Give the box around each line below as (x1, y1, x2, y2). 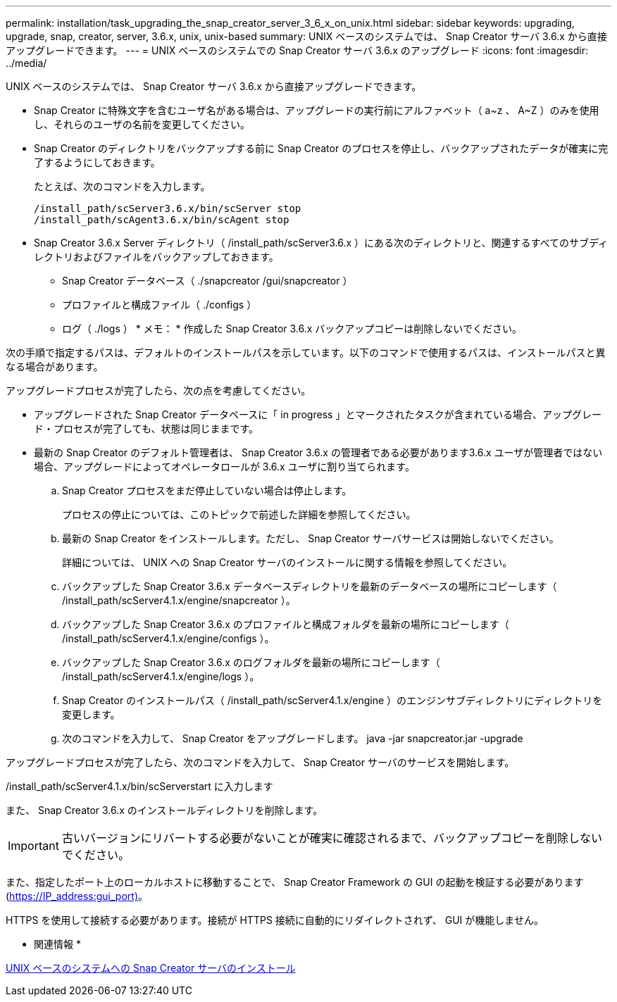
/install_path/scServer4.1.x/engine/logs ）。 (62, 670, 260, 682)
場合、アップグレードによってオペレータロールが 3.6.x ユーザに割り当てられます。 (34, 461, 415, 472)
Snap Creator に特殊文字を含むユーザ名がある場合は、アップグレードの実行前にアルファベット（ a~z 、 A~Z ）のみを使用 (34, 104, 599, 116)
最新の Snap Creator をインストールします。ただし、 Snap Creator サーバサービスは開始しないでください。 (62, 532, 559, 544)
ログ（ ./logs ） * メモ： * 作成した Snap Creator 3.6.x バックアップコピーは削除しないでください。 (62, 322, 522, 334)
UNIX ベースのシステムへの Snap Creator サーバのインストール (6, 962, 296, 974)
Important (8, 839, 59, 853)
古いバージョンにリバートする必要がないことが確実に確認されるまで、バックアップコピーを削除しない (61, 831, 603, 845)
